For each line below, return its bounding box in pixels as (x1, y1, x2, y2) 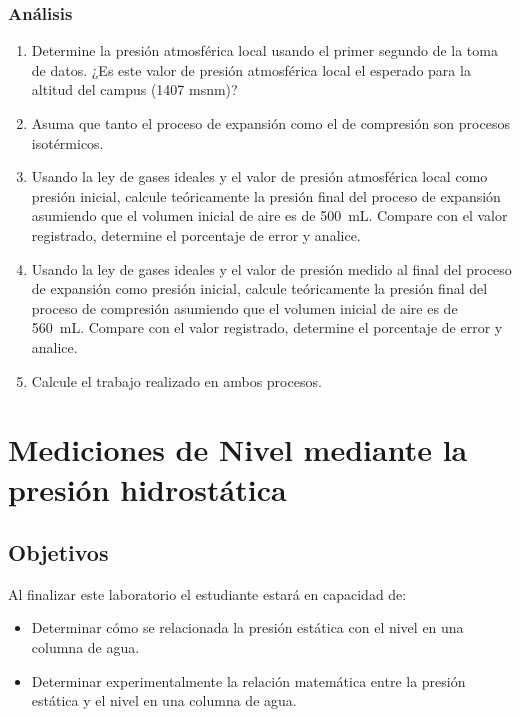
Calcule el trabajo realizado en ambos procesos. (31, 370, 322, 391)
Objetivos (8, 537, 109, 568)
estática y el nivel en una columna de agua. (31, 690, 297, 711)
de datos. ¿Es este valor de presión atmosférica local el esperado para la (31, 59, 471, 80)
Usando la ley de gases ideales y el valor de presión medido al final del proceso (31, 258, 512, 279)
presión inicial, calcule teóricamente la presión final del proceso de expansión (31, 185, 501, 206)
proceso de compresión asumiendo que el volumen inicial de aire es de (31, 297, 458, 318)
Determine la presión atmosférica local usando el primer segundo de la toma (31, 40, 498, 61)
